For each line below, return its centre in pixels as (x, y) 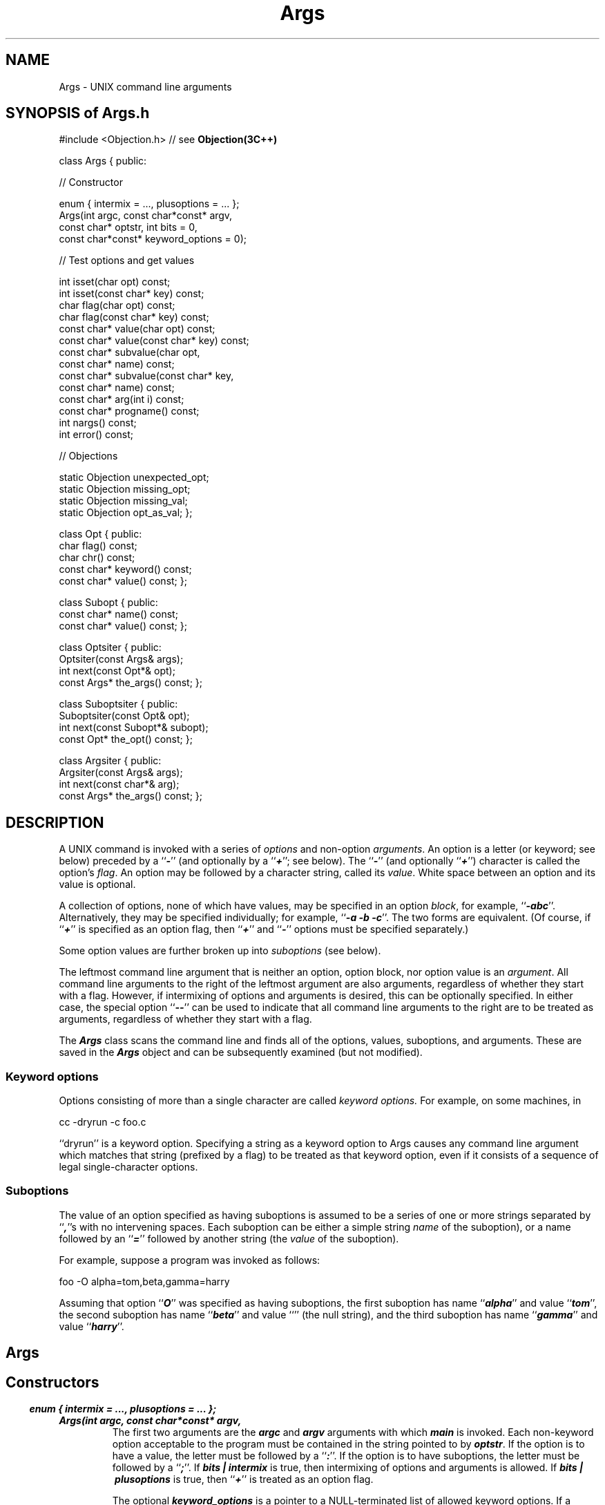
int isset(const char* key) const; (132, 294)
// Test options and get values (127, 261)
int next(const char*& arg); (119, 784)
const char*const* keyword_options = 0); (153, 239)
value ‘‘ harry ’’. (92, 1326)
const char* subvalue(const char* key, (146, 376)
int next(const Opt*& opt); (117, 671)
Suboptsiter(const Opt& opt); (124, 716)
